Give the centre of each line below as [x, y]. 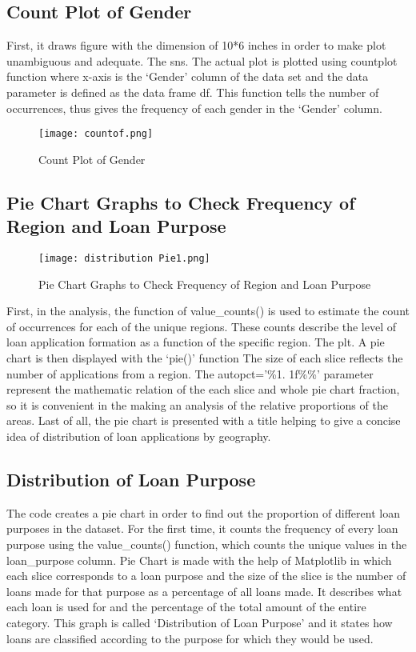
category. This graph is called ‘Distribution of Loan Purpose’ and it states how [200, 622]
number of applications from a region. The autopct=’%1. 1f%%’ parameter [190, 373]
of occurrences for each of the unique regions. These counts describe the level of [202, 326]
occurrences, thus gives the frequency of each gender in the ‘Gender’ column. [194, 108]
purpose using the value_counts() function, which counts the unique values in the [207, 544]
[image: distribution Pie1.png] [124, 259]
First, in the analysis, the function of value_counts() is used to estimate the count [208, 311]
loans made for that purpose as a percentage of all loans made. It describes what [204, 591]
